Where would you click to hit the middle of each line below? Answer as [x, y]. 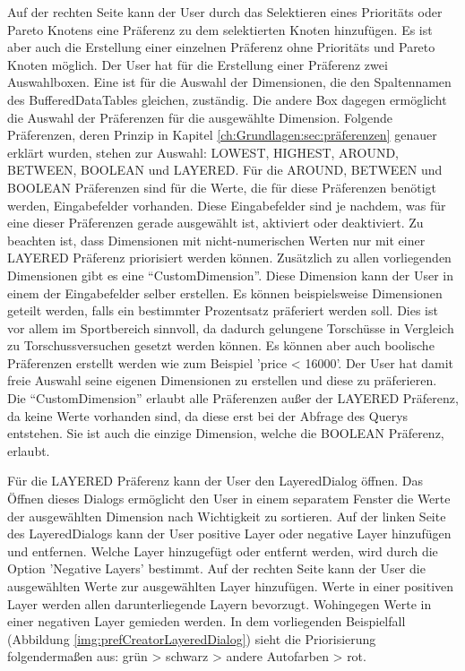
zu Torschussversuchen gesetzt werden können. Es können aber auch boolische [221, 345]
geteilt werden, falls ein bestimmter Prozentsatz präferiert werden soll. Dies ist [223, 310]
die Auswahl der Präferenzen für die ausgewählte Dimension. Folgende [200, 117]
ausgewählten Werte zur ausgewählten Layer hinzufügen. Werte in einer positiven [231, 586]
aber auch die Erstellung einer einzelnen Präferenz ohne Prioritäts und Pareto [221, 47]
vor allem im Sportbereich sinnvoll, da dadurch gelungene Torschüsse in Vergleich [231, 327]
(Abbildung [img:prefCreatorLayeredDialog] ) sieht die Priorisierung [192, 638]
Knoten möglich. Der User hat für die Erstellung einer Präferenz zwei [198, 64]
